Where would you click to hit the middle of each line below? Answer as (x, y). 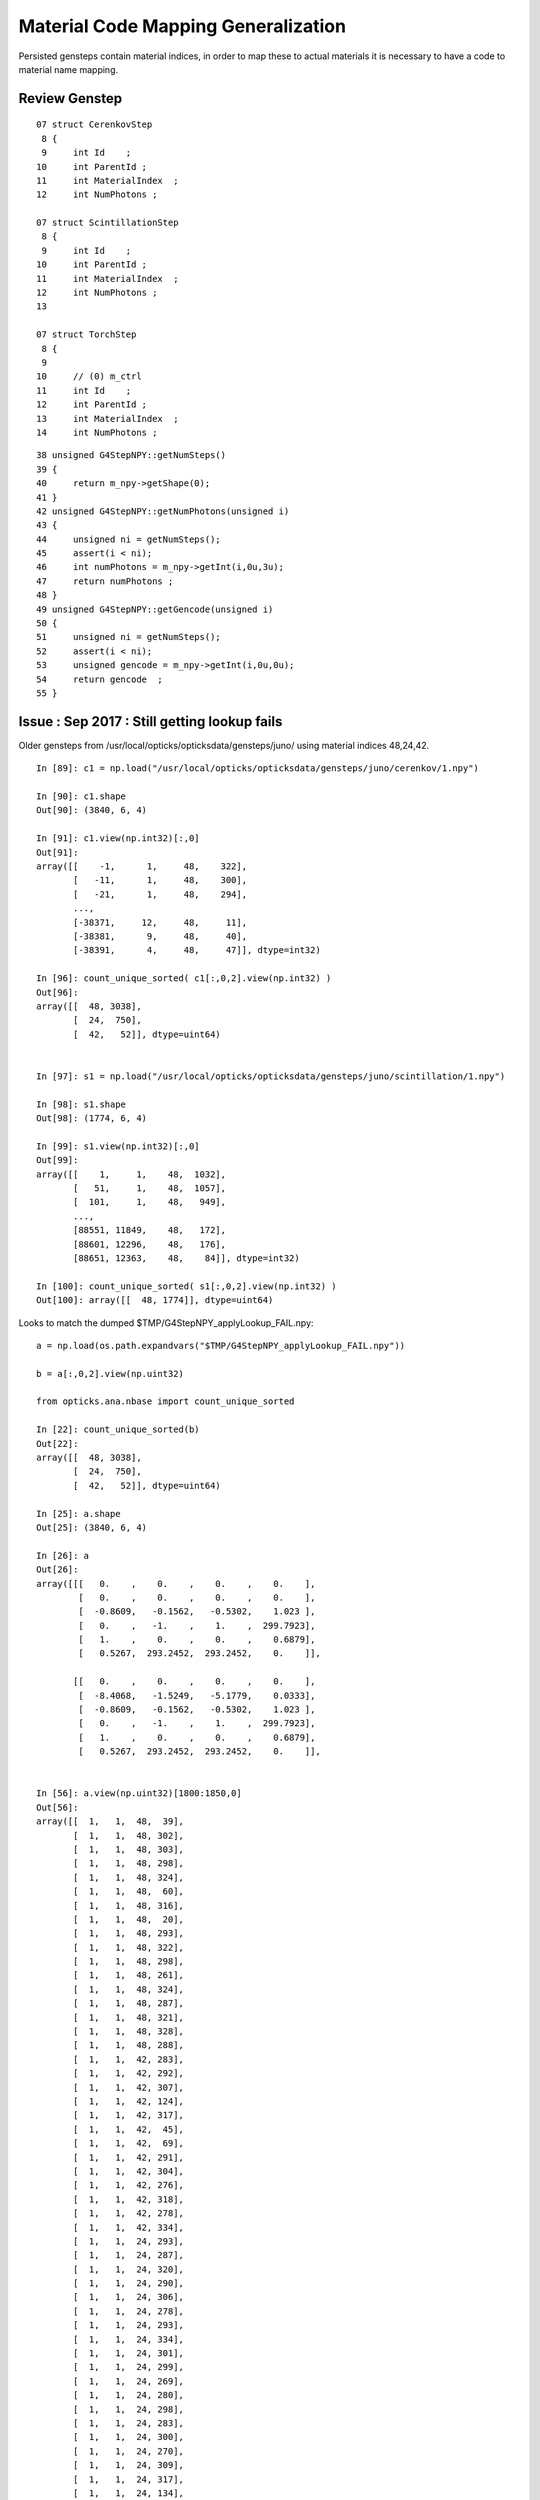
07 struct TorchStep (86, 334)
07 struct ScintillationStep (107, 223)
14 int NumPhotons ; (97, 432)
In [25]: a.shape (78, 1513)
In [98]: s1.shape (81, 1104)
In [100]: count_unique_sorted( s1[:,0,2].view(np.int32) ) (186, 1286)
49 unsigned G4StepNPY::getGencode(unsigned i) (155, 609)
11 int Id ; (84, 390)
